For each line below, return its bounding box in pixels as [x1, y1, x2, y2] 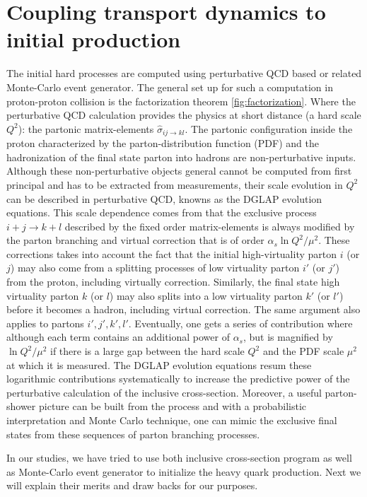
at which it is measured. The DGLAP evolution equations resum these [6, 357, 312, 372]
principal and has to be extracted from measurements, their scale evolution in [6, 177, 343, 192]
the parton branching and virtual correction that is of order [6, 233, 264, 247]
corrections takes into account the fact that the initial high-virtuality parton [6, 246, 337, 261]
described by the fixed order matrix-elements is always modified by [64, 218, 355, 233]
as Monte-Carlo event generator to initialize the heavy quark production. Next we [6, 464, 361, 479]
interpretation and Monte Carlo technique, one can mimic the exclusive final [6, 413, 337, 428]
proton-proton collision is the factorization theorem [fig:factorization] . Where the [6, 93, 356, 108]
